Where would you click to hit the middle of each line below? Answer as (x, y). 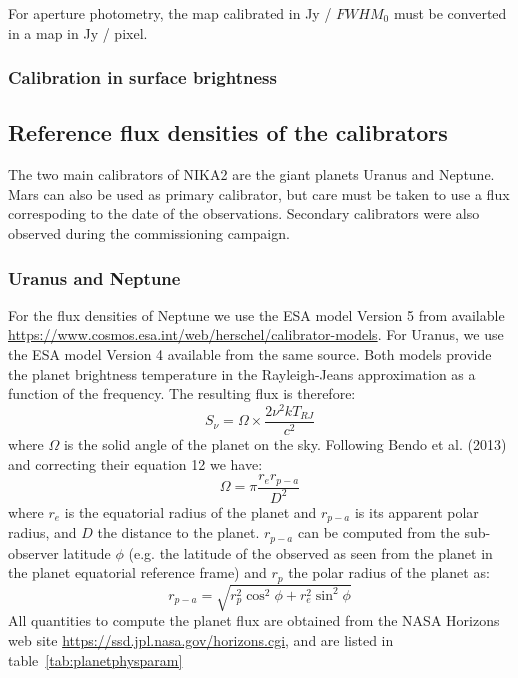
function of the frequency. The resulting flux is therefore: (182, 393)
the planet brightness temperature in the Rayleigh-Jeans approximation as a (242, 373)
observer (33, 552)
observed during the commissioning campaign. (149, 233)
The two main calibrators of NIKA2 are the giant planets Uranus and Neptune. (251, 174)
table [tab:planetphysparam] (95, 659)
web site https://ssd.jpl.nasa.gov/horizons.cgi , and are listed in (201, 640)
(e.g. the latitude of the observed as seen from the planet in (310, 552)
